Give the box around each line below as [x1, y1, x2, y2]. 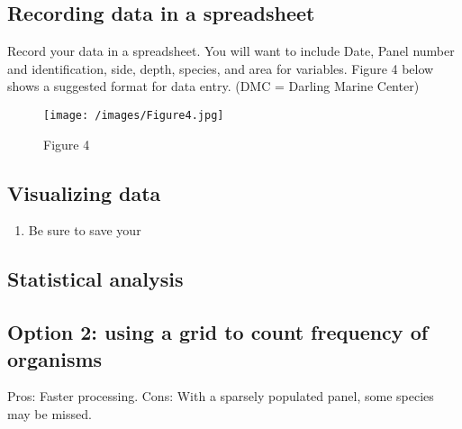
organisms [7, 344, 103, 372]
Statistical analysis [7, 265, 184, 293]
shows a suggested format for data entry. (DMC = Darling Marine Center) [7, 77, 420, 96]
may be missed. [7, 405, 92, 423]
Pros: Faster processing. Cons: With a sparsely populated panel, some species [7, 387, 434, 406]
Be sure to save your [28, 221, 141, 240]
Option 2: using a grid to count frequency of [7, 318, 429, 346]
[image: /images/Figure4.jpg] [43, 108, 224, 122]
